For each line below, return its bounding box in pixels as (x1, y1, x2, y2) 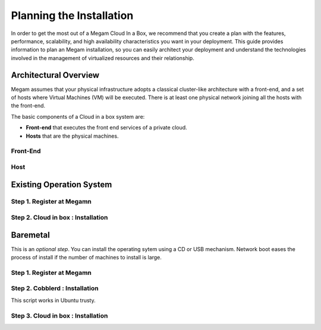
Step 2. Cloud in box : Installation (11, 214, 108, 222)
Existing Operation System (11, 179, 112, 189)
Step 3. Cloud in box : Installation (11, 312, 108, 320)
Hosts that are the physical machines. (26, 132, 119, 139)
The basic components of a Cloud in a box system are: (11, 113, 145, 120)
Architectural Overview (11, 70, 100, 80)
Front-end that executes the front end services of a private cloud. (26, 124, 187, 131)
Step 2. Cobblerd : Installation (11, 284, 99, 293)
